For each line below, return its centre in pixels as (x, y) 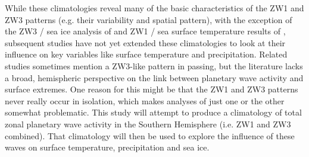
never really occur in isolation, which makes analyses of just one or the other (145, 100)
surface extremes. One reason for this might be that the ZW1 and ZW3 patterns (152, 89)
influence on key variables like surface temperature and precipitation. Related (146, 54)
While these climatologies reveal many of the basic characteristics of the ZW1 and (154, 8)
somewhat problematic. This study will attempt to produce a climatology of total (153, 112)
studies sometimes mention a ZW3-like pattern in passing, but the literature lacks (154, 65)
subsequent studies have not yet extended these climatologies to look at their (145, 42)
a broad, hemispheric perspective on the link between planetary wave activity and (154, 77)
